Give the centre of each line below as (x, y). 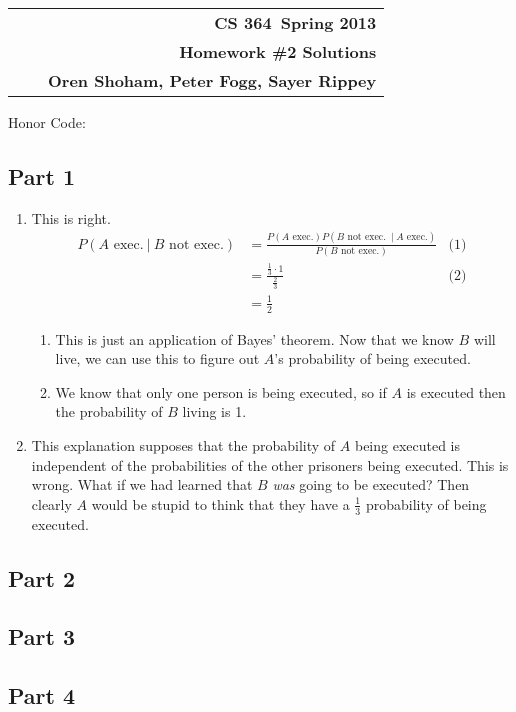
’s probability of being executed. (372, 358)
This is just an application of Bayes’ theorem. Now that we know (254, 338)
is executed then (456, 391)
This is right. (71, 217)
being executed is (407, 444)
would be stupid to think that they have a (220, 503)
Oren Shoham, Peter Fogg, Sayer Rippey (212, 80)
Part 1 (42, 175)
